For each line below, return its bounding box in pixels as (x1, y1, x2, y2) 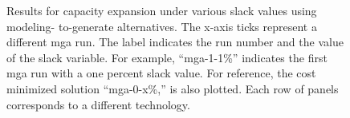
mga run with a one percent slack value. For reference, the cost (6, 65, 316, 81)
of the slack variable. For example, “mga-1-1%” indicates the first (6, 49, 328, 65)
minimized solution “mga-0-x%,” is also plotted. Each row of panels (6, 80, 339, 96)
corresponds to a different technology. (6, 96, 190, 112)
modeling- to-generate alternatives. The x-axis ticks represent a (6, 18, 317, 34)
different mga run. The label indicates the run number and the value (6, 33, 344, 50)
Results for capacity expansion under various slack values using (6, 2, 317, 18)
